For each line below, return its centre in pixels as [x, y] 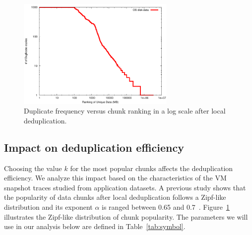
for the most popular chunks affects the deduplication [152, 168]
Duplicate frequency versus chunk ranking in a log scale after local [125, 111]
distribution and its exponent [48, 206]
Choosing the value [33, 168]
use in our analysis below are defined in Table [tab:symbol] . [95, 226]
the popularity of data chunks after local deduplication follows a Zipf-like [115, 197]
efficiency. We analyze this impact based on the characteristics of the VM [115, 178]
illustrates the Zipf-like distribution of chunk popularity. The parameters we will [126, 216]
